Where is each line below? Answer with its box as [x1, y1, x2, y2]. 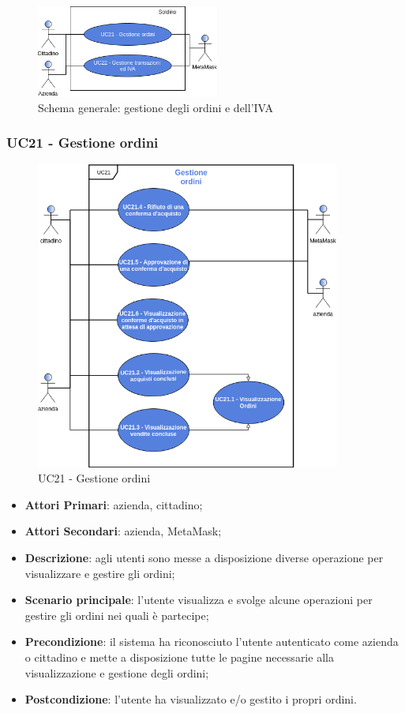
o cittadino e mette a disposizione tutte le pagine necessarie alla [24, 649, 334, 666]
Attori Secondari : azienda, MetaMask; [24, 523, 222, 539]
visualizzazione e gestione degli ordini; [24, 664, 209, 681]
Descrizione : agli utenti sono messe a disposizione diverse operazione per [24, 550, 384, 566]
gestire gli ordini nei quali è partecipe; [24, 606, 209, 623]
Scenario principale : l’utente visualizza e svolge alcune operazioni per [24, 591, 373, 608]
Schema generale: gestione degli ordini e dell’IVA [38, 99, 274, 115]
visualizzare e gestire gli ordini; [24, 565, 175, 581]
